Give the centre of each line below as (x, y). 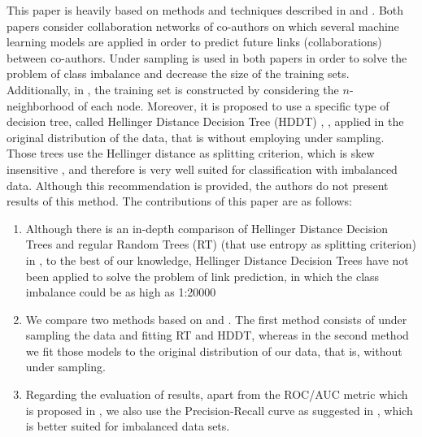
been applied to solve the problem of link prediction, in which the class (202, 276)
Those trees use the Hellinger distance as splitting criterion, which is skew (191, 153)
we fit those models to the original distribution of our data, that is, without (214, 350)
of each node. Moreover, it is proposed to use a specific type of (233, 105)
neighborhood (41, 105)
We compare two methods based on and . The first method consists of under (216, 319)
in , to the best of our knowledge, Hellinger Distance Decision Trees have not (217, 260)
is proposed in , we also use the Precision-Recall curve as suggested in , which (219, 410)
